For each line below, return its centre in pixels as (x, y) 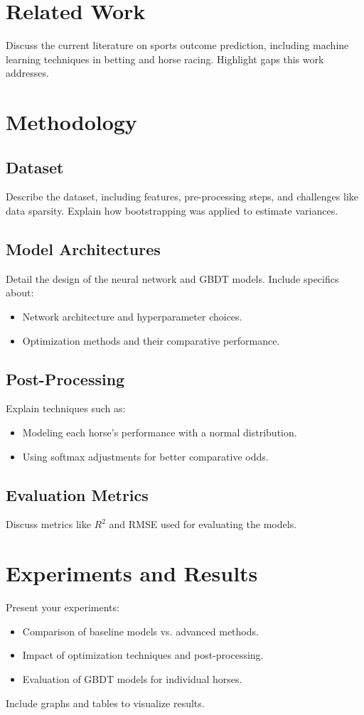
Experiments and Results (132, 573)
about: (20, 292)
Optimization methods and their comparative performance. (151, 340)
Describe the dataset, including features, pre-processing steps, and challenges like (182, 197)
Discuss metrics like (48, 524)
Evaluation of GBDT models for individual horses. (132, 678)
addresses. (27, 73)
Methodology (71, 122)
